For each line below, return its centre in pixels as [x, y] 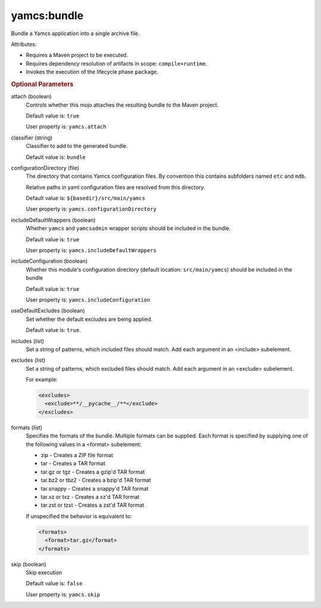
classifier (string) [32, 138]
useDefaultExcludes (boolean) [48, 311]
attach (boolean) [31, 97]
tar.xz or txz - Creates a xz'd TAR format [90, 497]
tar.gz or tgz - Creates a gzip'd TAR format [93, 471]
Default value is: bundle [56, 157]
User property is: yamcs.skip [63, 594]
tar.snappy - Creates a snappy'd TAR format [95, 488]
